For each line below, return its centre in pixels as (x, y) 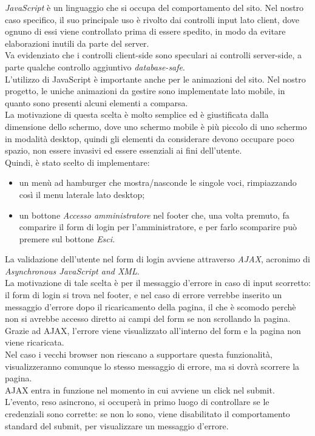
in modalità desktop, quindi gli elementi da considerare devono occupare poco (150, 138)
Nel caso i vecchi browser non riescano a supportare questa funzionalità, (139, 354)
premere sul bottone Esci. (67, 238)
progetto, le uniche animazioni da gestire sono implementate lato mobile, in (145, 91)
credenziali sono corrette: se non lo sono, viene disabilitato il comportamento (147, 414)
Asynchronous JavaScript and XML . (72, 271)
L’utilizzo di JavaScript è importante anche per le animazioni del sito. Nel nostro (155, 79)
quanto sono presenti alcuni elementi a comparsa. (97, 102)
